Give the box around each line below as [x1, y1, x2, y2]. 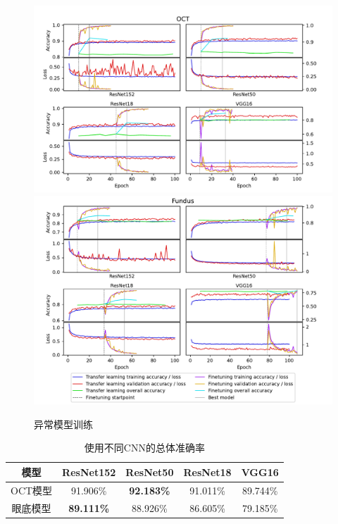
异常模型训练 [34, 416, 93, 431]
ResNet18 [183, 464, 232, 479]
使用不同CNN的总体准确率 [84, 440, 205, 455]
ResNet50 [125, 464, 174, 479]
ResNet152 [62, 464, 116, 479]
